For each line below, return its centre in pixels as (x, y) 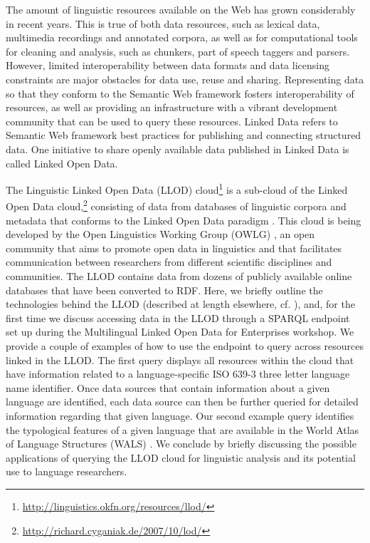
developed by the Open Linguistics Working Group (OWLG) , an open (160, 234)
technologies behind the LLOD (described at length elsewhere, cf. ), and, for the (180, 304)
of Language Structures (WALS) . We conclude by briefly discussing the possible (181, 444)
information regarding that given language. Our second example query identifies (180, 415)
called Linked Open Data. (62, 163)
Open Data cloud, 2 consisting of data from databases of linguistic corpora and (176, 205)
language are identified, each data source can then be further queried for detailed (182, 402)
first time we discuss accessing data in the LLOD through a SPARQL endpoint (178, 317)
